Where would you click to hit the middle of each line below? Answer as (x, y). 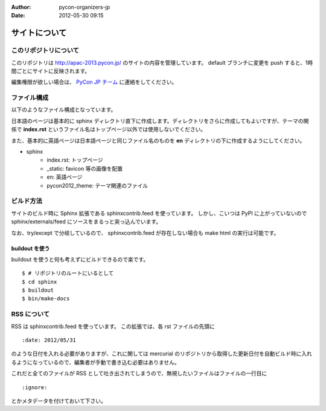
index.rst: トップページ (75, 160)
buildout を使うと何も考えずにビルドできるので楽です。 (80, 259)
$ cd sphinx (40, 282)
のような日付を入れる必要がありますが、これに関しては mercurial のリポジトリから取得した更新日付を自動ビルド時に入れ (161, 353)
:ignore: (35, 387)
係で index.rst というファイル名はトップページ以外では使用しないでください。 (109, 130)
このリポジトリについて (45, 50)
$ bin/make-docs (46, 299)
